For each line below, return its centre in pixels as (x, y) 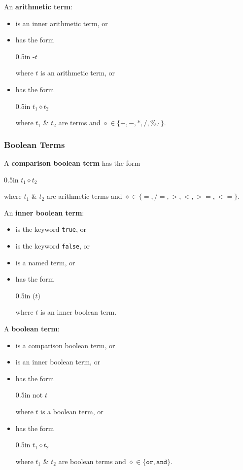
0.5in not (29, 395)
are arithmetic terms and (84, 196)
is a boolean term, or (72, 411)
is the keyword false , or (53, 246)
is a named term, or (45, 262)
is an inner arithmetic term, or (62, 23)
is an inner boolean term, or (58, 362)
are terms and (79, 123)
